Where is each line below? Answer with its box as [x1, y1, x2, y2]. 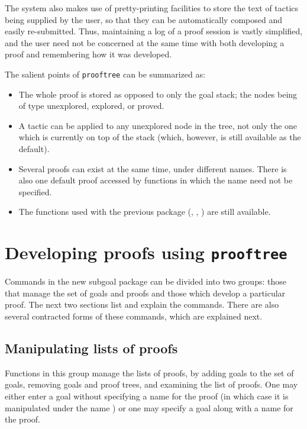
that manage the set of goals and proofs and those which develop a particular [5, 286, 286, 299]
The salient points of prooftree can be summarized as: [5, 67, 205, 80]
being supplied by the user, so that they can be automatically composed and [5, 13, 282, 25]
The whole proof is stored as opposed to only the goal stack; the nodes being [18, 88, 298, 100]
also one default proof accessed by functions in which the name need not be [18, 174, 293, 186]
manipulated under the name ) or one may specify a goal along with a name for [5, 401, 293, 414]
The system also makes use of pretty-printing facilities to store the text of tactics [5, 2, 299, 14]
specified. [18, 185, 52, 198]
